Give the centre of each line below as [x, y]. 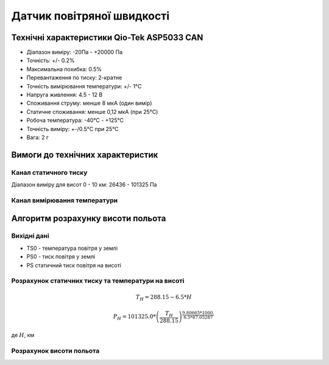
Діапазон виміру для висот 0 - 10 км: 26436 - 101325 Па [84, 185]
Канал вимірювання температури [65, 200]
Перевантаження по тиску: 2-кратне [74, 78]
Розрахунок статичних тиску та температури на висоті [98, 281]
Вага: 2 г [37, 137]
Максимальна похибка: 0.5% [64, 69]
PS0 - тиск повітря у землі [61, 257]
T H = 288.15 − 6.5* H [164, 298]
